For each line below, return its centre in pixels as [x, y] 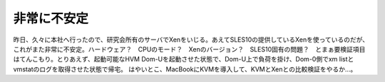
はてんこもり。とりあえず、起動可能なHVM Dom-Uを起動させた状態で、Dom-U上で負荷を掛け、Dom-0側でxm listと [184, 59]
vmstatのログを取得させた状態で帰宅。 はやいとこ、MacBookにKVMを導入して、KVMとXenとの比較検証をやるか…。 [185, 69]
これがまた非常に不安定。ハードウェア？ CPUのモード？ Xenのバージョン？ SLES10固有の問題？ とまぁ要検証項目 [189, 49]
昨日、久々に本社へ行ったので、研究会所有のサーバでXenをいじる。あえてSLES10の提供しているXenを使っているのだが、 [191, 40]
